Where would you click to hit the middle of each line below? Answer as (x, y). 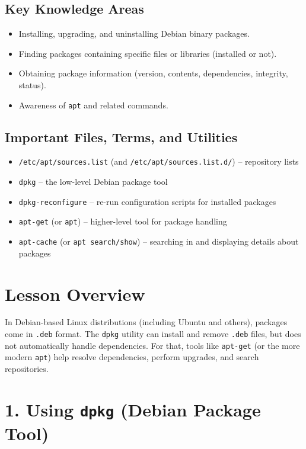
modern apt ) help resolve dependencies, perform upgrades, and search (132, 357)
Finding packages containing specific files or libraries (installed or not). (148, 53)
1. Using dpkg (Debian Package (133, 409)
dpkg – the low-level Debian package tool (93, 182)
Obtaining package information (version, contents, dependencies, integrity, (153, 73)
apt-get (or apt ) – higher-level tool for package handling (123, 221)
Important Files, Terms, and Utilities (121, 137)
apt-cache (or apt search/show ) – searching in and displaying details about (159, 241)
